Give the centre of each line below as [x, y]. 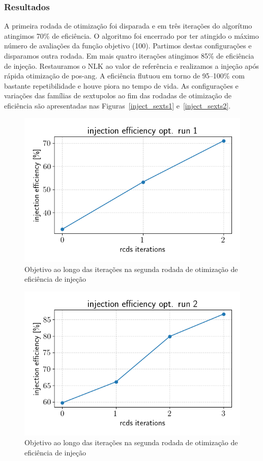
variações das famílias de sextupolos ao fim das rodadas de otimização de [118, 96]
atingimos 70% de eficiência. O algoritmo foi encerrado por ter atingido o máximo [131, 35]
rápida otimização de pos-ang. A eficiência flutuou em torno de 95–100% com [125, 76]
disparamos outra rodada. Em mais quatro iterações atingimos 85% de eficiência [129, 56]
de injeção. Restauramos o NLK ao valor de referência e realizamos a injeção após [131, 65]
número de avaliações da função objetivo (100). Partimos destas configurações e [128, 46]
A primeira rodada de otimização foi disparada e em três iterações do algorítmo [128, 26]
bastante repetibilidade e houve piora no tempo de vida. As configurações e [121, 85]
